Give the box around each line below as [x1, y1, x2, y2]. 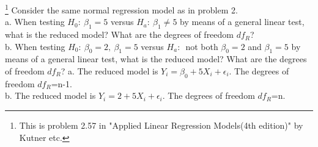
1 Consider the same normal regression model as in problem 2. [5, 2, 238, 16]
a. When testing [5, 15, 65, 28]
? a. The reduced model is [61, 65, 158, 77]
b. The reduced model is [5, 89, 96, 102]
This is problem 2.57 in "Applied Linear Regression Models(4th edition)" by [19, 119, 303, 132]
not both [185, 40, 218, 52]
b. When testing [5, 40, 65, 52]
